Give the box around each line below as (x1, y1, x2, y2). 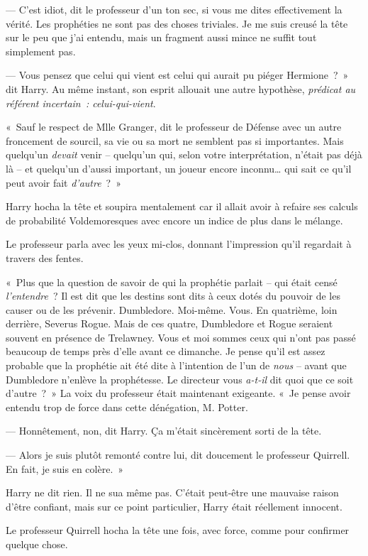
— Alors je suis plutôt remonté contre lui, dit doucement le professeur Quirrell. (6, 447, 350, 462)
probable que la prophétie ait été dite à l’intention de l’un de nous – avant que (6, 358, 347, 373)
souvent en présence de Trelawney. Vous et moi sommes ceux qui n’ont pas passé (6, 329, 356, 344)
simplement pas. (6, 43, 76, 58)
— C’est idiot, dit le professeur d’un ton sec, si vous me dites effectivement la (6, 2, 342, 16)
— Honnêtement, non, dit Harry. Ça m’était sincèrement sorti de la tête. (6, 423, 322, 438)
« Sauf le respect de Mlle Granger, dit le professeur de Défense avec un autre (6, 119, 342, 134)
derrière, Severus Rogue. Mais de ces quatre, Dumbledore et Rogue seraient (6, 316, 333, 331)
